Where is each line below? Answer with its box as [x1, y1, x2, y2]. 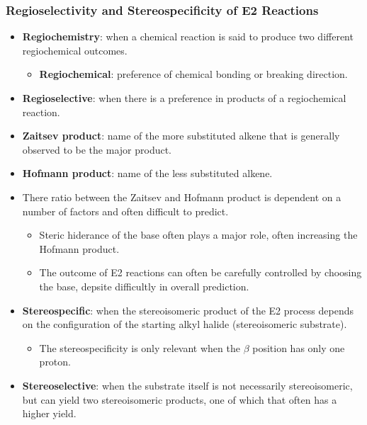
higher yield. [22, 406, 77, 421]
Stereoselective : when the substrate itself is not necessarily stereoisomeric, [22, 378, 353, 392]
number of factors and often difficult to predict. [22, 203, 229, 218]
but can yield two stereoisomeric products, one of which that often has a [22, 392, 337, 407]
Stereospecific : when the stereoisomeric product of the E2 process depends [22, 302, 354, 317]
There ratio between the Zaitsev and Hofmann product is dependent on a [22, 189, 341, 204]
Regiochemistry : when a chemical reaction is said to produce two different [22, 29, 354, 44]
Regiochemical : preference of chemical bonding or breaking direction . [39, 67, 348, 81]
